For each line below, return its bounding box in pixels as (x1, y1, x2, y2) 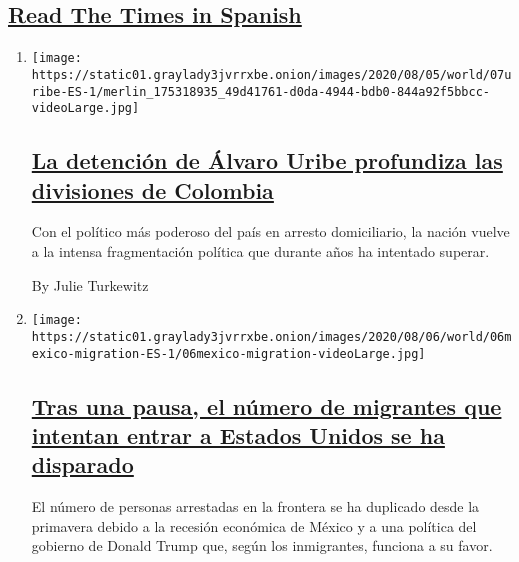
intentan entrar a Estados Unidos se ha (31, 419, 445, 450)
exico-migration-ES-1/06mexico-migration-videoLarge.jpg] (31, 346, 426, 361)
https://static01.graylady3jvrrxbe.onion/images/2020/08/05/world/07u (31, 67, 512, 82)
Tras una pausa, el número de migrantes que (31, 390, 502, 421)
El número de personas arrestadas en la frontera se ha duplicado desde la (31, 496, 480, 517)
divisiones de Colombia (31, 174, 274, 205)
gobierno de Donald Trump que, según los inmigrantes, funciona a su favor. (31, 535, 493, 556)
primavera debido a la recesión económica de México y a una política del (31, 515, 477, 536)
